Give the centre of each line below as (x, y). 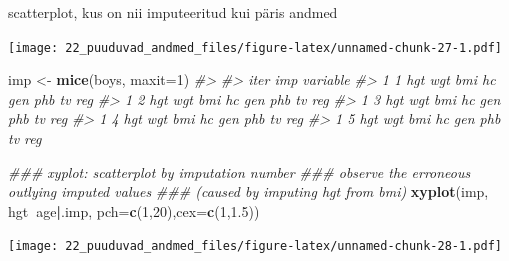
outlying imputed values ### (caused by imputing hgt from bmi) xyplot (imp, (248, 191)
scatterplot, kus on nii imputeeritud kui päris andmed (173, 12)
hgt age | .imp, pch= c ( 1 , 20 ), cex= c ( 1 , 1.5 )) (134, 210)
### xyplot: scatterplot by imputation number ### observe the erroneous (239, 171)
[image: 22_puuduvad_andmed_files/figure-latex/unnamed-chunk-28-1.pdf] (255, 246)
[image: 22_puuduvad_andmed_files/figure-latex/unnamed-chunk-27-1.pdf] (255, 47)
